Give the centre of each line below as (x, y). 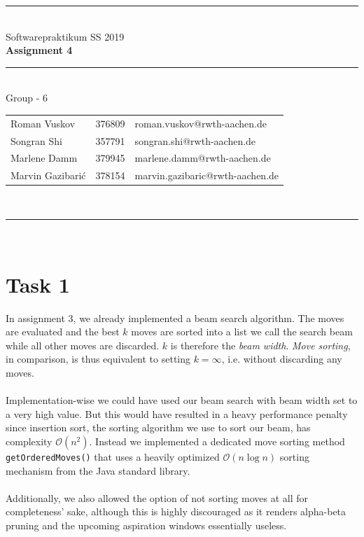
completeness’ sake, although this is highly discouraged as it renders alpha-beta (176, 511)
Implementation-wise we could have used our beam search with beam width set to (182, 400)
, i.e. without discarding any (282, 359)
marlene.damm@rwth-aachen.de (203, 158)
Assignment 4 (39, 50)
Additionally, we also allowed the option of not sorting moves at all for (157, 497)
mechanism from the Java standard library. (98, 470)
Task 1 (38, 284)
